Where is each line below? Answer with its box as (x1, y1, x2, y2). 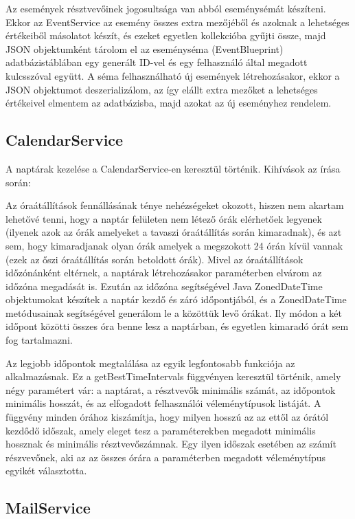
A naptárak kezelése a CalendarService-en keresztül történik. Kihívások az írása (5, 161, 341, 175)
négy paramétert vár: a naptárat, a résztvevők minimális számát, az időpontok (5, 382, 336, 397)
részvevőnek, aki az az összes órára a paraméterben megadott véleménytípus (5, 450, 326, 464)
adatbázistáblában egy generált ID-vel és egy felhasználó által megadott (5, 55, 308, 69)
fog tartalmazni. (5, 333, 73, 347)
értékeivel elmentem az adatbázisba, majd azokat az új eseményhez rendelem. (5, 96, 332, 110)
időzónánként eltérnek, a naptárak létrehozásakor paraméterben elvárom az (5, 265, 322, 280)
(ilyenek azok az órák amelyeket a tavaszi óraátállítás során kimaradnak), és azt (5, 225, 342, 239)
